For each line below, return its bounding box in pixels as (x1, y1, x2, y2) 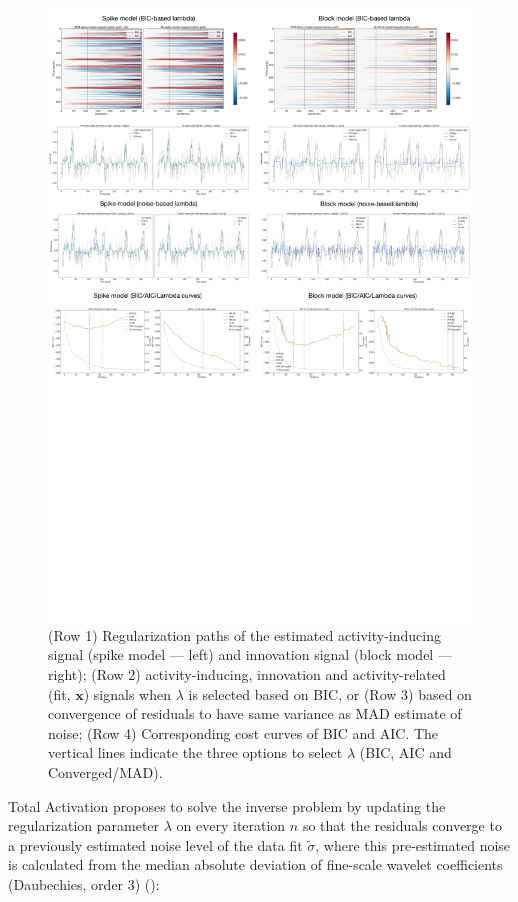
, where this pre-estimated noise (315, 834, 511, 855)
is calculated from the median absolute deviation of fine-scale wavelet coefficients (8, 854, 503, 875)
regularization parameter (8, 815, 160, 836)
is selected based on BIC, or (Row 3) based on (188, 683, 472, 704)
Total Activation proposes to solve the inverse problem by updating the (8, 795, 446, 816)
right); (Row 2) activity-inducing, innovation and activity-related (48, 664, 446, 685)
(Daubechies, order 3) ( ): (8, 873, 160, 894)
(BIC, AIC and (359, 742, 452, 763)
